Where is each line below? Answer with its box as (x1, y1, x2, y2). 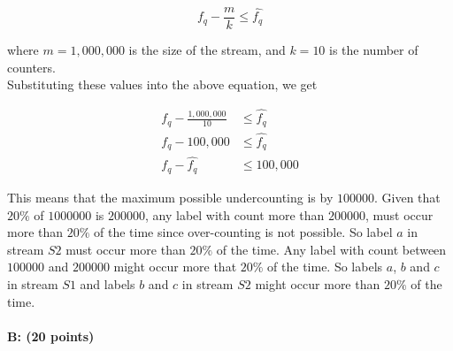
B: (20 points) (7, 326, 95, 345)
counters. (7, 57, 56, 76)
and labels (80, 274, 135, 293)
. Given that (373, 187, 441, 206)
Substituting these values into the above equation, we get (7, 75, 318, 94)
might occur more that (113, 257, 237, 276)
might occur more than (255, 274, 380, 293)
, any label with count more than (145, 205, 325, 224)
